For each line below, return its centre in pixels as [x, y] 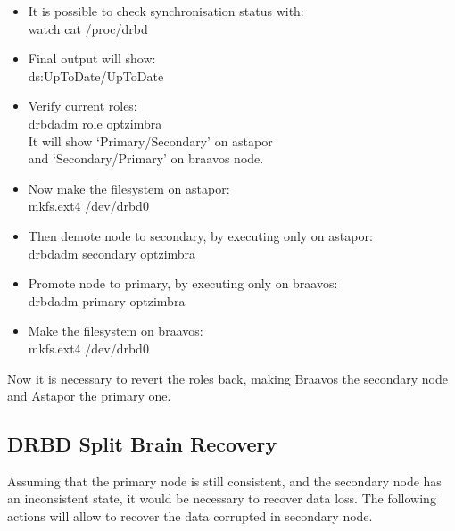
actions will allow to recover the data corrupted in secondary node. [190, 516]
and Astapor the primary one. [89, 396]
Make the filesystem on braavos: [116, 331]
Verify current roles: [83, 106]
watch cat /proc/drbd [88, 28]
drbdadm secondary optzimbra [112, 253]
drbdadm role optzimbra [95, 123]
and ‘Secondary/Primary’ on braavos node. [146, 158]
